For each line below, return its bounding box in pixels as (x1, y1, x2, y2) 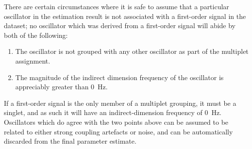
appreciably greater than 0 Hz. (15, 82, 108, 92)
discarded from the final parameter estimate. (4, 136, 136, 146)
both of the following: (4, 30, 68, 40)
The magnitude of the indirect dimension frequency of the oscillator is (15, 72, 224, 82)
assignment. (15, 55, 50, 66)
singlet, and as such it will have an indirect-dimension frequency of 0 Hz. (4, 107, 221, 117)
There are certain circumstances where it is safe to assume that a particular (4, 1, 229, 11)
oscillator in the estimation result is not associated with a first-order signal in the (4, 11, 246, 21)
